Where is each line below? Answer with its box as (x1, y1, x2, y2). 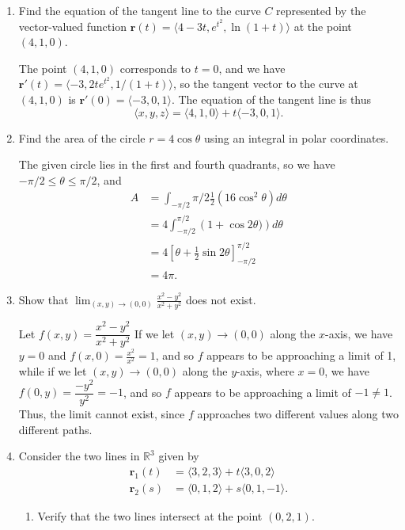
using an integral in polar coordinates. (203, 129, 389, 146)
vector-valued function (18, 17, 127, 34)
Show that (18, 291, 69, 307)
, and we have (218, 59, 286, 76)
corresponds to (119, 59, 191, 76)
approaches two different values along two (197, 406, 399, 422)
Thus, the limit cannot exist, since (18, 406, 185, 422)
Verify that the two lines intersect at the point (37, 507, 263, 524)
